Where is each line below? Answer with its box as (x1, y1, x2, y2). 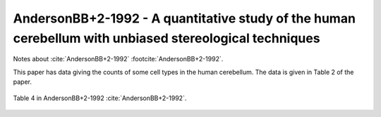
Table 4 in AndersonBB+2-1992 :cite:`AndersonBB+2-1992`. (13, 94, 187, 102)
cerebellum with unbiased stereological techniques (13, 30, 320, 46)
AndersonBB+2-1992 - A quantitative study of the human (13, 11, 356, 26)
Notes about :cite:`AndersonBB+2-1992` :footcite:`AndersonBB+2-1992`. (13, 55, 224, 63)
